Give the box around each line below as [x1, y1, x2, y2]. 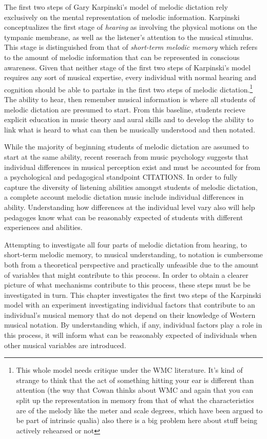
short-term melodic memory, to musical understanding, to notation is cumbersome [4, 249, 263, 260]
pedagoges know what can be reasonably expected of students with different [4, 212, 243, 222]
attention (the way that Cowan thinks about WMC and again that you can [16, 385, 254, 395]
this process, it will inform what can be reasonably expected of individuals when [4, 330, 257, 340]
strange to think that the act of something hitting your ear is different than [16, 374, 254, 385]
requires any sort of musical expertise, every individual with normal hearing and [4, 72, 257, 83]
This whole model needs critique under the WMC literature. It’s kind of [16, 365, 243, 375]
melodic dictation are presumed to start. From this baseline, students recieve [4, 104, 245, 114]
